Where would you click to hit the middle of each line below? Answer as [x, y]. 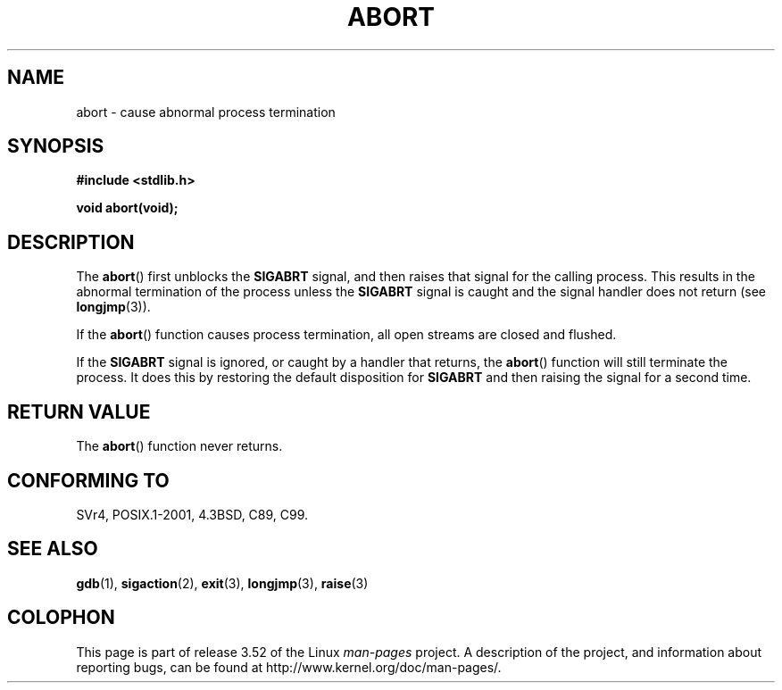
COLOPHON [61, 618]
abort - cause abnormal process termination [206, 112]
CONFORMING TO [88, 480]
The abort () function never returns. [179, 446]
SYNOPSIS [56, 146]
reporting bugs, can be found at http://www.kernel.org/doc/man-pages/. [289, 667]
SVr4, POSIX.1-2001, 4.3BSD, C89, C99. [192, 514]
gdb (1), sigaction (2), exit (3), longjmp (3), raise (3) [222, 583]
